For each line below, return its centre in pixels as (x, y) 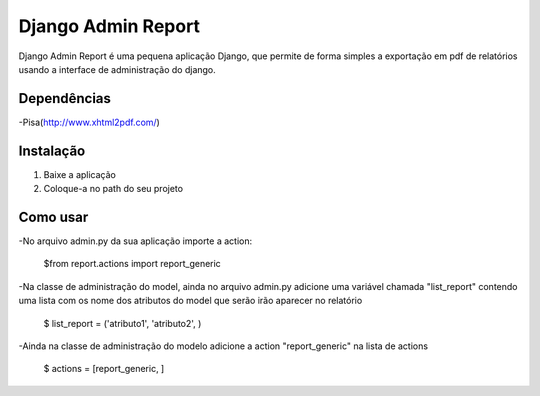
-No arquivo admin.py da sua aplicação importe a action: (135, 241)
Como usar (53, 216)
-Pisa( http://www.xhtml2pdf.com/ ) (89, 122)
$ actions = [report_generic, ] (104, 369)
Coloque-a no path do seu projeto (113, 189)
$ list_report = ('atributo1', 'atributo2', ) (122, 323)
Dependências (65, 98)
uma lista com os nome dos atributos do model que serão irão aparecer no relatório (190, 301)
